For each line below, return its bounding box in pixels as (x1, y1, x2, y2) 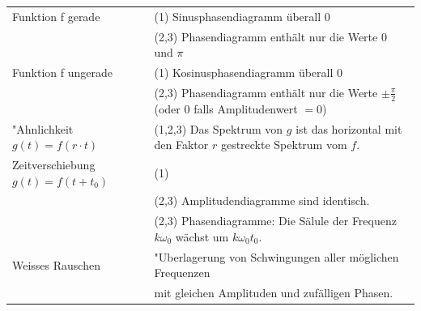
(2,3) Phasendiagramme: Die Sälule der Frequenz (154, 212, 397, 229)
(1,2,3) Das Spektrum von (154, 120, 283, 137)
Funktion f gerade (12, 7, 100, 24)
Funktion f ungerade (12, 64, 113, 81)
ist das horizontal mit (296, 120, 402, 137)
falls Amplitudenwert (193, 100, 298, 117)
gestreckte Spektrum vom (220, 136, 347, 153)
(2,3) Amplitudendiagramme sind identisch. (154, 192, 370, 209)
